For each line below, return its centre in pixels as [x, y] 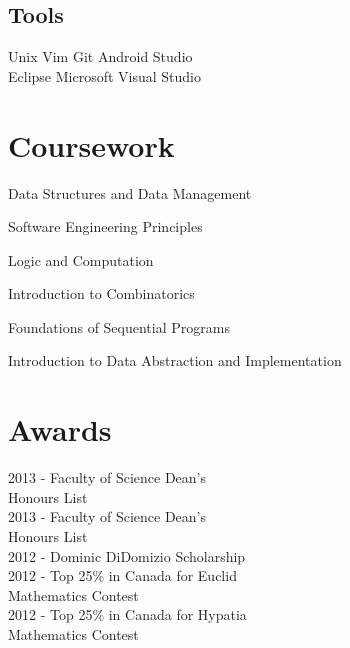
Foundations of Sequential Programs [119, 326]
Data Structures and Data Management [130, 192]
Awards [60, 429]
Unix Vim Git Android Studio [100, 56]
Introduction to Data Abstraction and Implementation [175, 360]
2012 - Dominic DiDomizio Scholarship [127, 555]
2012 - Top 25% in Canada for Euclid [122, 575]
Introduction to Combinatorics [101, 293]
